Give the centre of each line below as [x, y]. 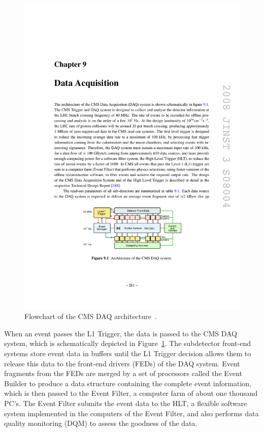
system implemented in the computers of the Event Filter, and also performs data [131, 413]
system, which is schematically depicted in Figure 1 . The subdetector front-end [128, 343]
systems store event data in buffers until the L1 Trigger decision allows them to [128, 353]
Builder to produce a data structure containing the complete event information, [128, 383]
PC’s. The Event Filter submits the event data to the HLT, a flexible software [126, 403]
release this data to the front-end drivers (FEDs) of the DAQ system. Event [122, 363]
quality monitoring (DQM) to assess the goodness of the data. [101, 423]
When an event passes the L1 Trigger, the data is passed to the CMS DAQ [121, 333]
